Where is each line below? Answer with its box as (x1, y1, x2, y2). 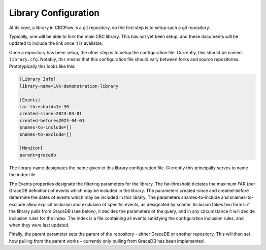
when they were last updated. (9, 222, 69, 228)
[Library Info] (19, 76, 56, 82)
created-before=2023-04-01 (19, 118, 85, 123)
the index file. (9, 172, 37, 178)
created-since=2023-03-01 (19, 111, 82, 117)
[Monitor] (19, 145, 43, 151)
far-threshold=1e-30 (19, 104, 69, 110)
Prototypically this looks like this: (9, 63, 76, 69)
